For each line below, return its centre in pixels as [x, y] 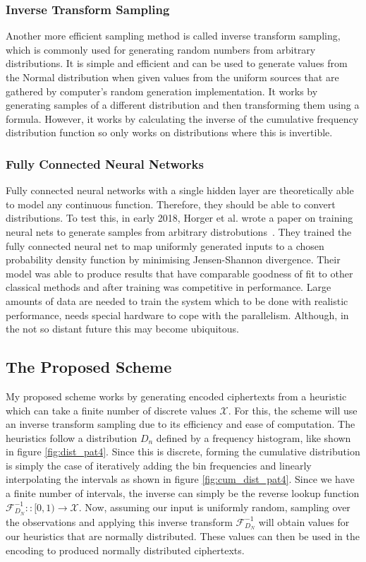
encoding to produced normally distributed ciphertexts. [125, 550]
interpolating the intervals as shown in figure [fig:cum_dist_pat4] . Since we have [180, 479]
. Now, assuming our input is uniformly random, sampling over [214, 507]
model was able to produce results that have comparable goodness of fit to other [179, 273]
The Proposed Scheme [89, 367]
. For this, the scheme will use [293, 410]
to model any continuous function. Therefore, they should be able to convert [171, 204]
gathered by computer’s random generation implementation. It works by [162, 91]
